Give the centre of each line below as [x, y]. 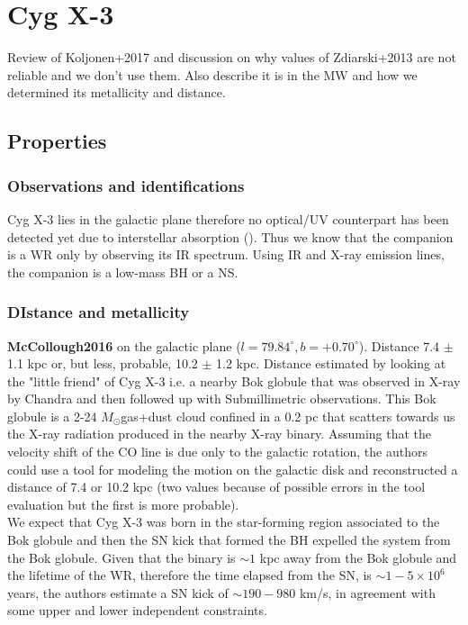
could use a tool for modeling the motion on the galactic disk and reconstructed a [233, 469]
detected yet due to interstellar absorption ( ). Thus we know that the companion [230, 236]
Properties [57, 141]
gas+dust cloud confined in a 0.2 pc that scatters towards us [288, 416]
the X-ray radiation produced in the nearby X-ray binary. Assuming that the [220, 434]
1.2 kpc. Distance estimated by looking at [331, 363]
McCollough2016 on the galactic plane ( [124, 345]
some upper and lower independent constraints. [137, 610]
